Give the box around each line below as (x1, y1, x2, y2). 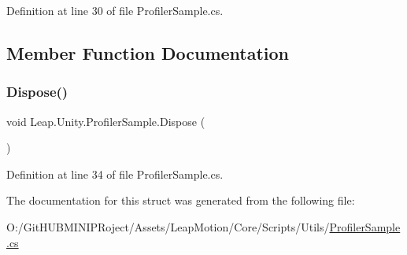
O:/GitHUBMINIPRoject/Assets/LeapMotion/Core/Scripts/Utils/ (6, 218, 330, 235)
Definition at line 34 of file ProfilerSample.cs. (6, 165, 224, 182)
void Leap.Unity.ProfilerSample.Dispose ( (6, 113, 205, 129)
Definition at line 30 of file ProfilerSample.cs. (6, 2, 224, 18)
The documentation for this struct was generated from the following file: (6, 192, 355, 209)
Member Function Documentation (6, 40, 290, 65)
